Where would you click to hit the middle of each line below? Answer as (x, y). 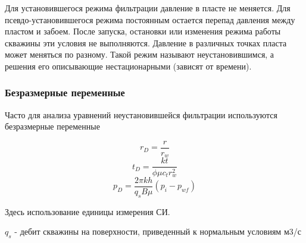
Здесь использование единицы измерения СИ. (88, 211)
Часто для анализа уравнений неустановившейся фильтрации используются (141, 114)
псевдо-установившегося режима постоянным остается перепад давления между (150, 19)
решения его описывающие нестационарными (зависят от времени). (128, 66)
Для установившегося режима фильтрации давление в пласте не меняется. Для (148, 8)
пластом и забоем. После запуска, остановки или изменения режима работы (143, 31)
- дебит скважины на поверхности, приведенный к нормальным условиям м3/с (158, 231)
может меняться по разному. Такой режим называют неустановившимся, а (140, 54)
